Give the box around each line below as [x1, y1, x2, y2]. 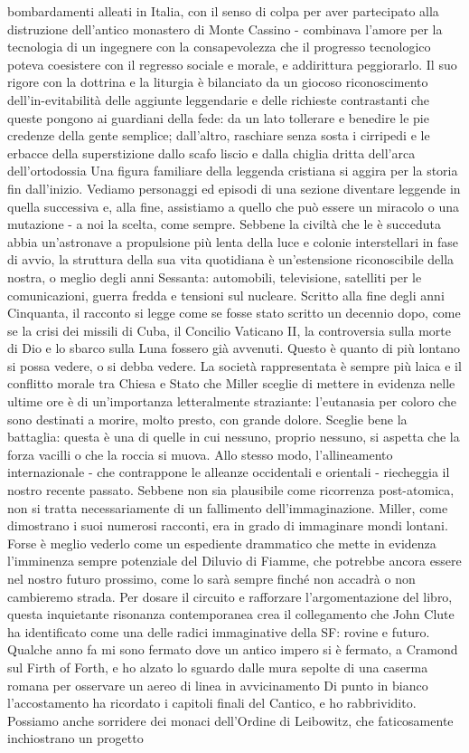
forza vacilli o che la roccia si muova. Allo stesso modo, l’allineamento [7, 444, 393, 463]
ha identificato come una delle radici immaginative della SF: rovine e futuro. [7, 622, 430, 641]
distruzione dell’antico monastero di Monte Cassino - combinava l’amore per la [7, 19, 443, 38]
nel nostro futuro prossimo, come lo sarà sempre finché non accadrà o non [7, 569, 416, 587]
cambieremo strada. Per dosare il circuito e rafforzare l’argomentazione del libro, [7, 586, 453, 605]
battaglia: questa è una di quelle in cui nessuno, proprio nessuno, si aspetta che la [7, 427, 460, 446]
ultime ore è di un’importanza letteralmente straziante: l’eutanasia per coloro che [7, 392, 456, 411]
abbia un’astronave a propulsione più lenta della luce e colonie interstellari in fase [7, 232, 459, 251]
